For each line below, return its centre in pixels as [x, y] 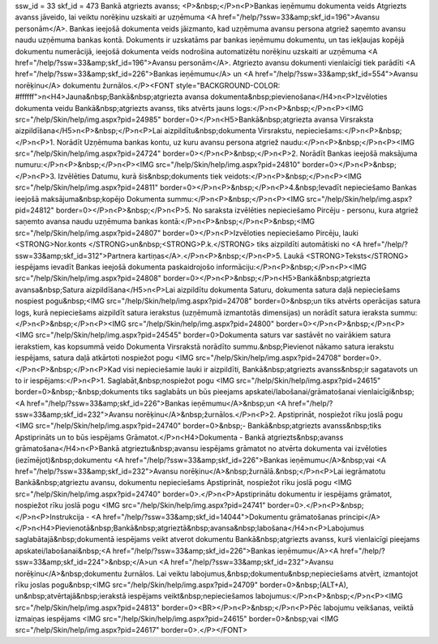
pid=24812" [34, 210]
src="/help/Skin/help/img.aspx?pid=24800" [201, 324]
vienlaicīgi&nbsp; [386, 392]
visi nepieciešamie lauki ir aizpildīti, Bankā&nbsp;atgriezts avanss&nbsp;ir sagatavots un [270, 369]
